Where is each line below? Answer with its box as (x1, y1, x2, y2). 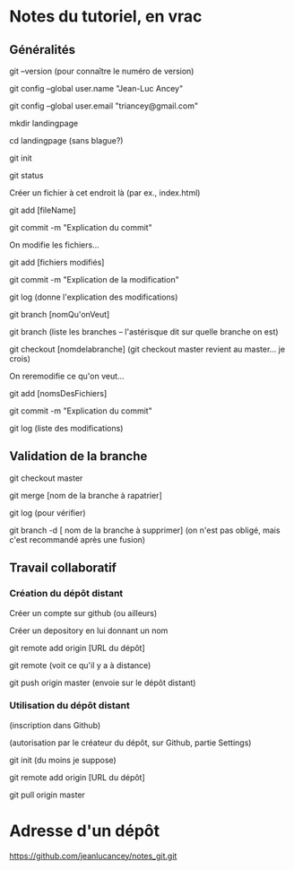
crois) (9, 353, 31, 364)
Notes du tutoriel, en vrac (9, 6, 203, 27)
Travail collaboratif (9, 561, 117, 576)
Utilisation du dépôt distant (9, 700, 130, 712)
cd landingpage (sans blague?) (9, 135, 124, 145)
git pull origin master (9, 789, 85, 800)
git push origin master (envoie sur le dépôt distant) (9, 677, 196, 688)
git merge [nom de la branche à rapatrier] (9, 490, 163, 500)
